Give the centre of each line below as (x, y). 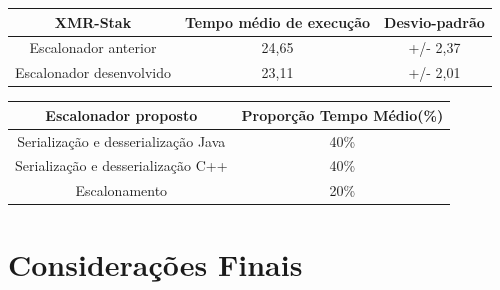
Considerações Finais (155, 263)
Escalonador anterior (93, 47)
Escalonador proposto (121, 114)
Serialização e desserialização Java (121, 140)
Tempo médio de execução (277, 21)
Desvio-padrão (434, 21)
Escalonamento (121, 190)
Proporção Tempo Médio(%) (342, 114)
